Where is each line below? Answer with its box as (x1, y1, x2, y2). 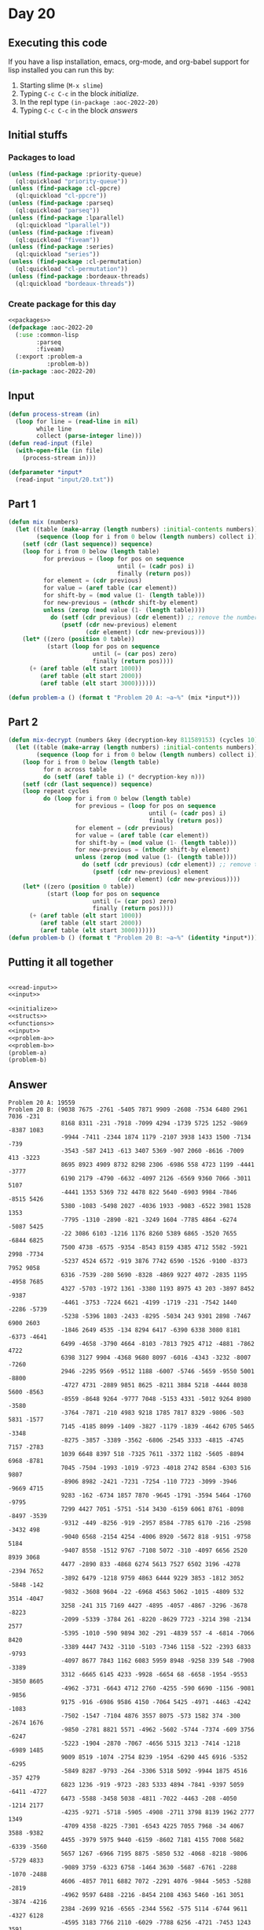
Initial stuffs (8, 128, 68, 142)
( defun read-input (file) (8, 439, 93, 447)
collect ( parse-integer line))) (36, 432, 143, 440)
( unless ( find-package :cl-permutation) (8, 257, 143, 266)
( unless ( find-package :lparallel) (8, 213, 125, 221)
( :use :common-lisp (15, 331, 79, 339)
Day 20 (8, 5, 57, 23)
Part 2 (8, 715, 38, 728)
